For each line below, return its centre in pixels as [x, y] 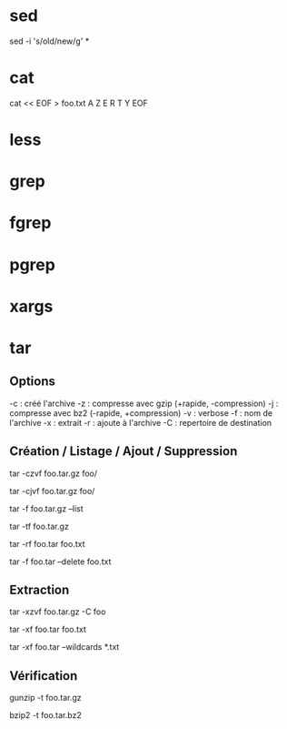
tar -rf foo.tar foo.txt [47, 543]
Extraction [40, 590]
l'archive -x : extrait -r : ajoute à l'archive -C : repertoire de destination [141, 422]
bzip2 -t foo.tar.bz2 [45, 715]
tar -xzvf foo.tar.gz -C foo [58, 612]
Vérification [44, 676]
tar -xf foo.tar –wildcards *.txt [64, 647]
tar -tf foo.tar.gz [40, 526]
